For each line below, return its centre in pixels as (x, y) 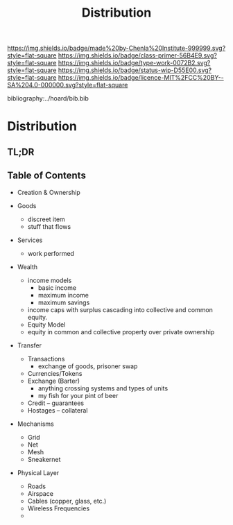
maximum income (63, 295)
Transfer (29, 345)
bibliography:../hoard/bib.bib (48, 98)
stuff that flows (49, 226)
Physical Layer (38, 472)
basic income (57, 287)
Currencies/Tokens (55, 373)
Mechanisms (35, 424)
